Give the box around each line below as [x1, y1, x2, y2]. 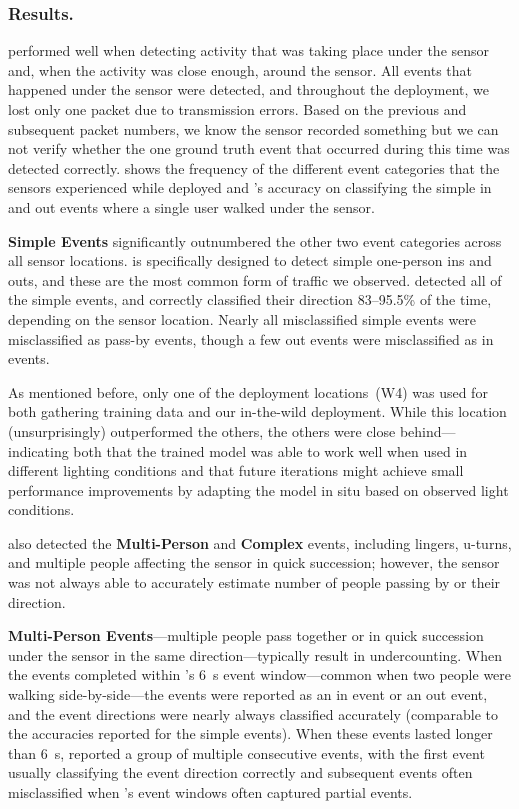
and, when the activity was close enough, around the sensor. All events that [8, 59, 473, 80]
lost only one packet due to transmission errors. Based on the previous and [8, 99, 467, 119]
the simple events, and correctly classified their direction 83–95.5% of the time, [8, 289, 492, 310]
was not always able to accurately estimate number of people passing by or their [8, 572, 501, 593]
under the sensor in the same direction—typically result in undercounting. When [8, 644, 503, 665]
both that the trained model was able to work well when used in [73, 440, 468, 461]
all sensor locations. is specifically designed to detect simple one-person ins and [8, 250, 492, 271]
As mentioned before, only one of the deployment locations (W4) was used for [8, 381, 488, 402]
